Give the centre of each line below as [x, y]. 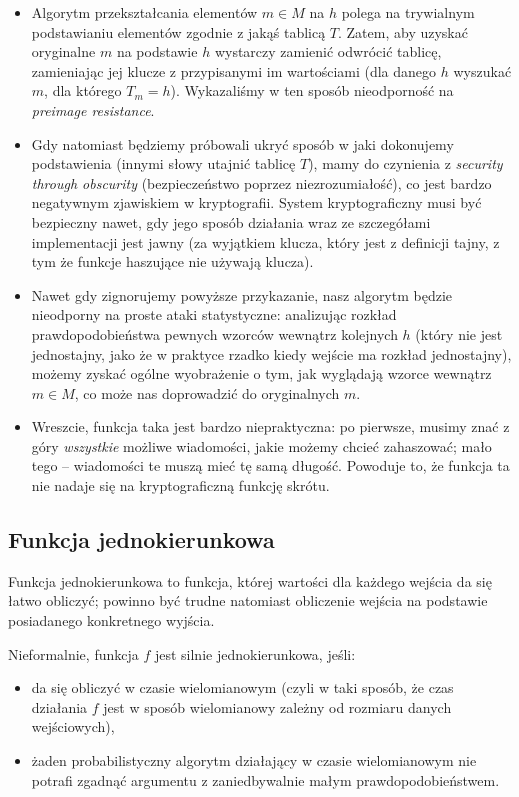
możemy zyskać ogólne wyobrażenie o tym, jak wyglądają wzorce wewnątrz [261, 373]
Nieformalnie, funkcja [73, 653]
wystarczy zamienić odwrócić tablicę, [328, 51]
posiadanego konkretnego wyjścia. [111, 620]
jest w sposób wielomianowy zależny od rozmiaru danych [277, 706]
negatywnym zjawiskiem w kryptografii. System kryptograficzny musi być [256, 202]
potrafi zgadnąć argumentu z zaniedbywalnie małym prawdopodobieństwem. [265, 779]
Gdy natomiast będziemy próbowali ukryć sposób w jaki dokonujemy [242, 143]
